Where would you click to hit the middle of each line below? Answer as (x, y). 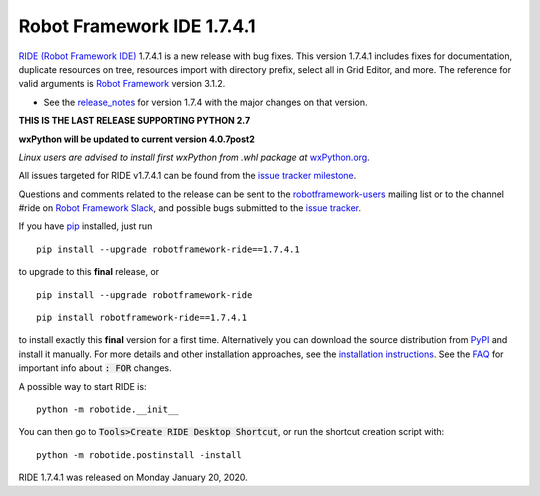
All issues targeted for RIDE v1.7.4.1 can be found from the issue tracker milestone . (187, 176)
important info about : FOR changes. (95, 368)
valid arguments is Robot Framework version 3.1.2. (122, 84)
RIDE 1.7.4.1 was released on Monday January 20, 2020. (133, 477)
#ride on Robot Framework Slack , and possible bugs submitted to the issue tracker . (190, 208)
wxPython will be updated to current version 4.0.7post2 (136, 139)
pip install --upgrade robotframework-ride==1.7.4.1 (168, 249)
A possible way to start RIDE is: (82, 386)
